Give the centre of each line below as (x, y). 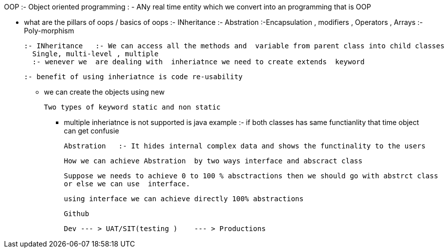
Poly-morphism (49, 31)
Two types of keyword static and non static (132, 107)
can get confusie (92, 131)
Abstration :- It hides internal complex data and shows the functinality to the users (245, 146)
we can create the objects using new (104, 92)
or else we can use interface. (127, 184)
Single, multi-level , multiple (95, 54)
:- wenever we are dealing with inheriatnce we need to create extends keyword (198, 62)
